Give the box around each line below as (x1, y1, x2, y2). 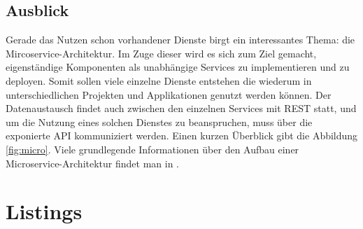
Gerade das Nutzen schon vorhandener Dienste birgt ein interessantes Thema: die (6, 32, 355, 47)
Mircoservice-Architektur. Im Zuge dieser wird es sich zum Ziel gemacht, (6, 46, 317, 60)
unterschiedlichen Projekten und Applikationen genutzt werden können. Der (6, 87, 332, 102)
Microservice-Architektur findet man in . (6, 155, 179, 170)
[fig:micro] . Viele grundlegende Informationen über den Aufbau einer (6, 141, 299, 156)
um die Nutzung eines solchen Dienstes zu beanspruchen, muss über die (6, 114, 313, 129)
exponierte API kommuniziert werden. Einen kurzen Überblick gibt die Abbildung (6, 128, 358, 143)
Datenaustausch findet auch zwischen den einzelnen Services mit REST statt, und (6, 101, 357, 116)
